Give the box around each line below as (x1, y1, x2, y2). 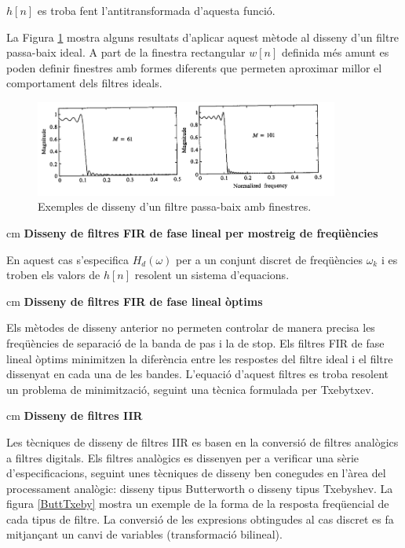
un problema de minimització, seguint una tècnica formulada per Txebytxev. (6, 381, 374, 397)
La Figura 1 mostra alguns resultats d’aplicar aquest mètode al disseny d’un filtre (6, 28, 400, 45)
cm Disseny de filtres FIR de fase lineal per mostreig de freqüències (6, 224, 378, 241)
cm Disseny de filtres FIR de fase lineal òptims (6, 292, 263, 309)
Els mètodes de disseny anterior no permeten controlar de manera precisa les (6, 319, 375, 336)
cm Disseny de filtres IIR (6, 407, 143, 424)
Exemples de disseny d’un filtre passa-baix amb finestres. (38, 198, 312, 215)
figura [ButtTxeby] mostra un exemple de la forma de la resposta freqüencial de (6, 495, 389, 512)
